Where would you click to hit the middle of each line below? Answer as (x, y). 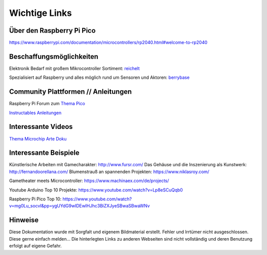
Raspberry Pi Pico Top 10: (35, 199)
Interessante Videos (41, 127)
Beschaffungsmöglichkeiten (54, 56)
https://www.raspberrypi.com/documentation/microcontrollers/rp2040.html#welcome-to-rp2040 (108, 43)
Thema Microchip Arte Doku (38, 138)
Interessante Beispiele (44, 153)
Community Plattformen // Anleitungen (70, 92)
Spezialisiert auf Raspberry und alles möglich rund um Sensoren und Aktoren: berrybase (99, 77)
